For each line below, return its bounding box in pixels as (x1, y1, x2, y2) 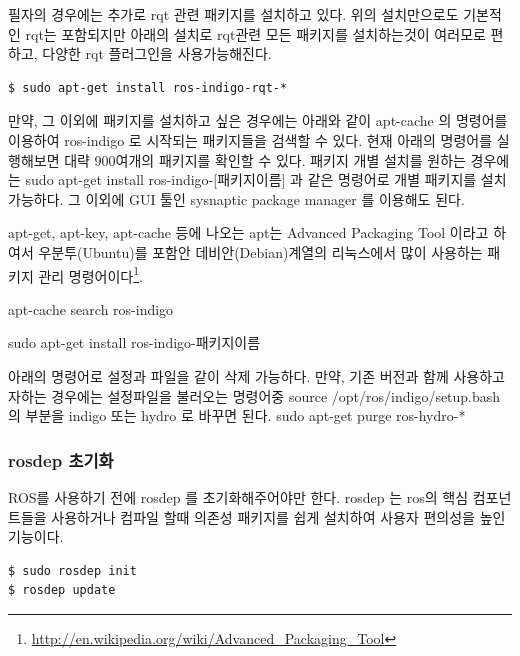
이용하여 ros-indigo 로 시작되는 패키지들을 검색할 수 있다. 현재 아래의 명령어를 (8, 129, 493, 150)
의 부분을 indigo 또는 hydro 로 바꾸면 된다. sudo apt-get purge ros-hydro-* (8, 405, 466, 426)
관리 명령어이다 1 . (38, 262, 143, 286)
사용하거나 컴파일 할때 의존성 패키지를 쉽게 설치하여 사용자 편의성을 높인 (51, 506, 506, 527)
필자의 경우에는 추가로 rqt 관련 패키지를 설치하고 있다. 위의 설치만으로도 (8, 4, 459, 24)
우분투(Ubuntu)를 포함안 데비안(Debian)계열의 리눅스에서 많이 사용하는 (38, 241, 483, 262)
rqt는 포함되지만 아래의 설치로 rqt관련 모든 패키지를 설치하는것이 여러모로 (25, 23, 486, 44)
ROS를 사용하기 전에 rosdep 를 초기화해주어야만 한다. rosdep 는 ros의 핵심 (8, 486, 469, 507)
